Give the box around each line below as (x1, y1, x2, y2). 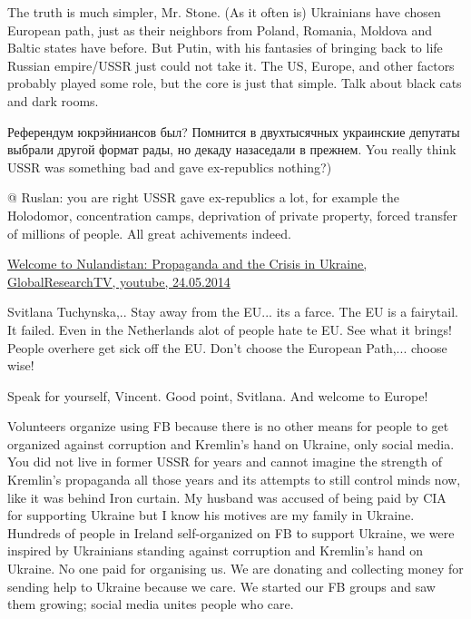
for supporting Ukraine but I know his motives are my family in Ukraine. (7, 506, 415, 525)
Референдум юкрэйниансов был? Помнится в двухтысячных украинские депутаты (7, 122, 460, 141)
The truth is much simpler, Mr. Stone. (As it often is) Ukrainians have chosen (7, 3, 441, 21)
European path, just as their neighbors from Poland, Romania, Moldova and (7, 20, 433, 39)
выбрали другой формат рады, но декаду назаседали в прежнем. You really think (7, 140, 456, 159)
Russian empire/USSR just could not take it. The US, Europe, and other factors (7, 55, 455, 74)
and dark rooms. (7, 91, 99, 110)
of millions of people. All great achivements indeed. (7, 223, 291, 242)
